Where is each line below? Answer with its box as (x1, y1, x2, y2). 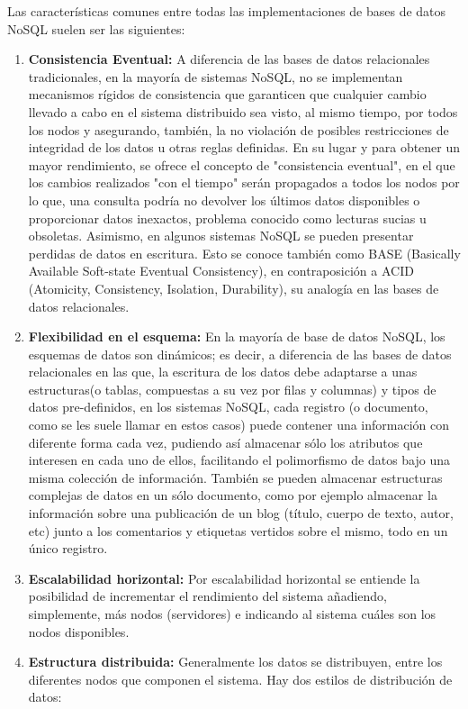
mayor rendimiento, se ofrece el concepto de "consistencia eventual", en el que (28, 155, 455, 174)
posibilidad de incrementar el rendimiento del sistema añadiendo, (28, 586, 387, 605)
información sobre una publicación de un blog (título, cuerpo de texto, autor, (28, 504, 454, 523)
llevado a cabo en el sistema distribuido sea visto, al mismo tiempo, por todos (28, 102, 458, 121)
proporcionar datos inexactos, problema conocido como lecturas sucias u (28, 208, 427, 227)
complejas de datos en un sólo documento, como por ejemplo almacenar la (28, 486, 437, 504)
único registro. (28, 539, 108, 558)
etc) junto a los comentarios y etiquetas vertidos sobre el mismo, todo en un (28, 521, 448, 540)
